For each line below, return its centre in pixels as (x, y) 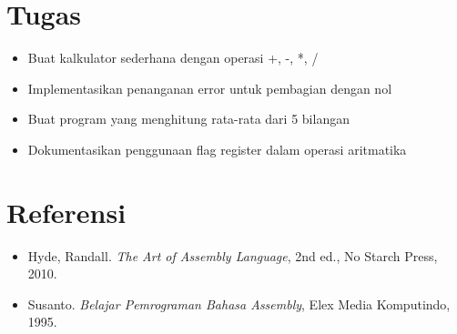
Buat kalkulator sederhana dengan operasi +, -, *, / (173, 58)
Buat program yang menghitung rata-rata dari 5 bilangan (188, 119)
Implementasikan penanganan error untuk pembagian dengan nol (210, 88)
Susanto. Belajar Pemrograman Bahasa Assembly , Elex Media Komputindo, (239, 304)
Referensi (66, 212)
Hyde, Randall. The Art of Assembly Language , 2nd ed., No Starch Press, (233, 255)
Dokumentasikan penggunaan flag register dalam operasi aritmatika (217, 149)
